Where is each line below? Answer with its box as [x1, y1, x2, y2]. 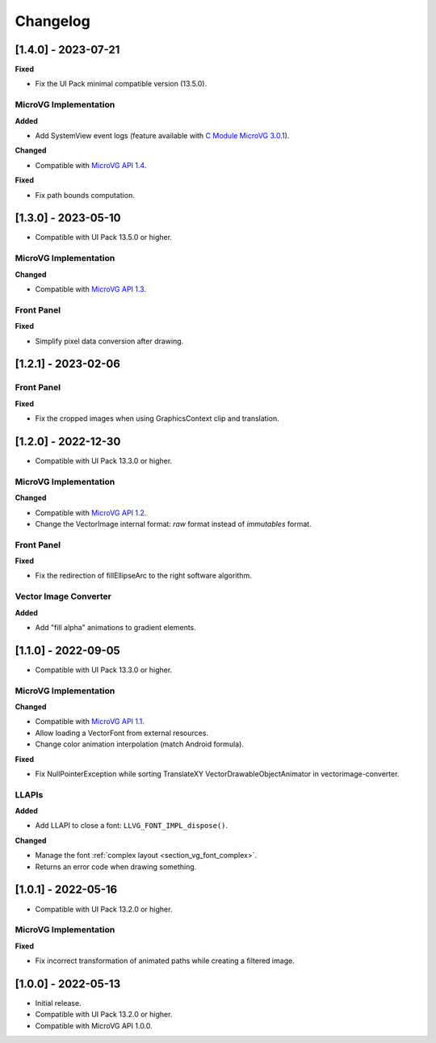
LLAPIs [15, 789, 44, 800]
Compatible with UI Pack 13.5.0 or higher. [35, 233, 173, 242]
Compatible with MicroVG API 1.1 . [35, 717, 145, 726]
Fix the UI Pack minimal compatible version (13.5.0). [35, 79, 208, 89]
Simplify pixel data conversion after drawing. [35, 336, 184, 346]
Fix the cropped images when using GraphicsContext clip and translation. [35, 414, 280, 423]
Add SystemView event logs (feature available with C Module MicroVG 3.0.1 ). [35, 130, 290, 141]
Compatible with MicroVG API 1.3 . [35, 284, 147, 294]
